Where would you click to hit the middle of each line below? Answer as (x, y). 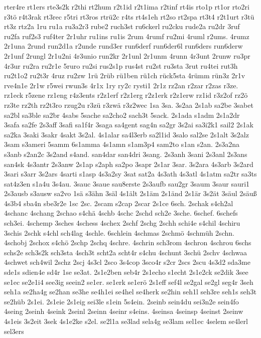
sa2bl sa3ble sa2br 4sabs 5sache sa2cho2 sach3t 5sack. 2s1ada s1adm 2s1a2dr (122, 115)
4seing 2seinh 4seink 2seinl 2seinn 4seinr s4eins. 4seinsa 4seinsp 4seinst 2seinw (124, 311)
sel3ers (14, 331)
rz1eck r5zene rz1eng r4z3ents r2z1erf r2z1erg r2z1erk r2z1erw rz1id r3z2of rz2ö (126, 95)
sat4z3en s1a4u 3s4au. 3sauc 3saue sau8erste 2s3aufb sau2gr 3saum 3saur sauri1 (127, 183)
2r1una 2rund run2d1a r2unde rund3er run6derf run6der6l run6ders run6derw (123, 46)
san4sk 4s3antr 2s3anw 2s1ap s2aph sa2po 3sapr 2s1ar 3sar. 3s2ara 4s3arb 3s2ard (129, 164)
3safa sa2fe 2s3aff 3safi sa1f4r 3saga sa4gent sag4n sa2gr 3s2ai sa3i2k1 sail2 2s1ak (129, 125)
